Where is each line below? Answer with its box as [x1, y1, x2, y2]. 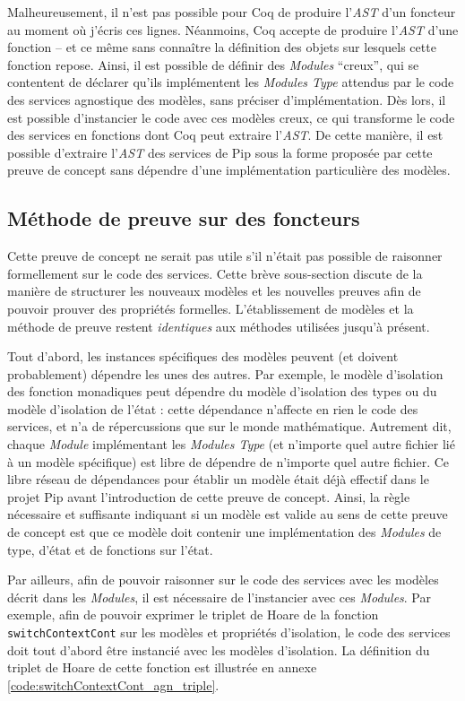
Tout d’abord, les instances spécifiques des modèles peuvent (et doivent [7, 347, 399, 366]
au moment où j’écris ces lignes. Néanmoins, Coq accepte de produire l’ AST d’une [7, 20, 459, 39]
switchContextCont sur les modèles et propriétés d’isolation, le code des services [7, 623, 451, 642]
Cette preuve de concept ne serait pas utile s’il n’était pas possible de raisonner [7, 247, 443, 265]
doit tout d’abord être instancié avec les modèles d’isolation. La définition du [7, 640, 430, 659]
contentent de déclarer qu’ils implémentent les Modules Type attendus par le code [7, 73, 454, 91]
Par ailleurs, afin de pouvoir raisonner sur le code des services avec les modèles [7, 570, 439, 589]
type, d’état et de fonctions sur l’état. [7, 540, 213, 558]
